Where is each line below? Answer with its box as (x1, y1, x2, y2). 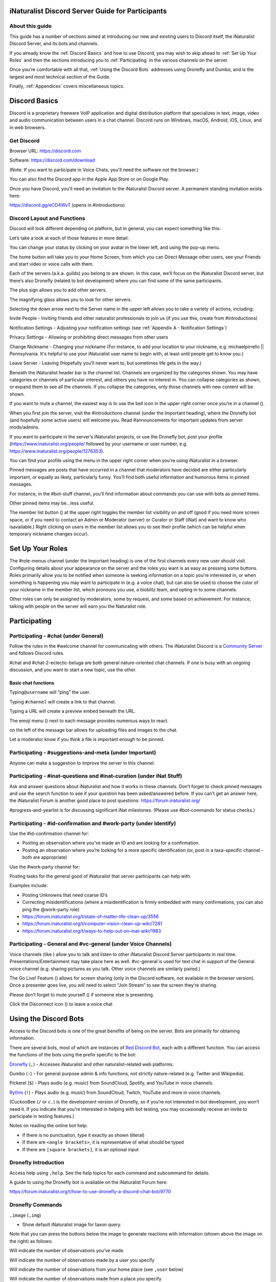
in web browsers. (9, 124, 46, 130)
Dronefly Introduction (9, 1159, 64, 1166)
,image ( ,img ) (9, 1212, 41, 1218)
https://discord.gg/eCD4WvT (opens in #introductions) (9, 202, 125, 208)
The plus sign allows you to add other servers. (9, 287, 107, 293)
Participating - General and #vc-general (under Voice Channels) (9, 940, 172, 948)
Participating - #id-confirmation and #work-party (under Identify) (9, 819, 176, 827)
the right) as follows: (9, 1238, 53, 1244)
